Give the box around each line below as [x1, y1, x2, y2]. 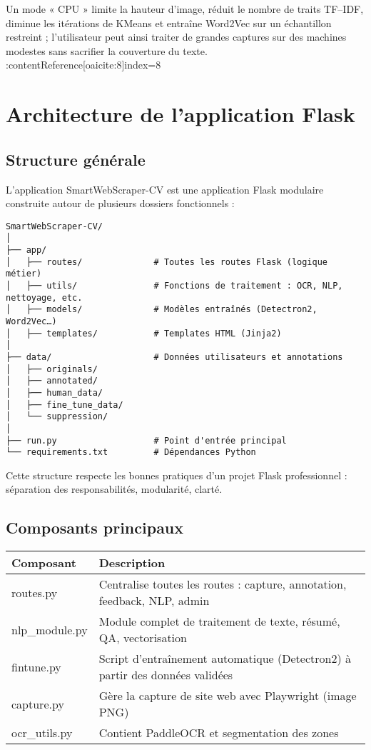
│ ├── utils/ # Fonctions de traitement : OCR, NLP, [6, 281, 343, 291]
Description [98, 554, 166, 571]
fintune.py [11, 658, 61, 675]
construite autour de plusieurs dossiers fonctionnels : [6, 196, 235, 211]
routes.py [11, 584, 58, 601]
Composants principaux [6, 516, 184, 539]
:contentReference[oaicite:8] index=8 [6, 57, 161, 72]
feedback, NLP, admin [98, 592, 210, 609]
